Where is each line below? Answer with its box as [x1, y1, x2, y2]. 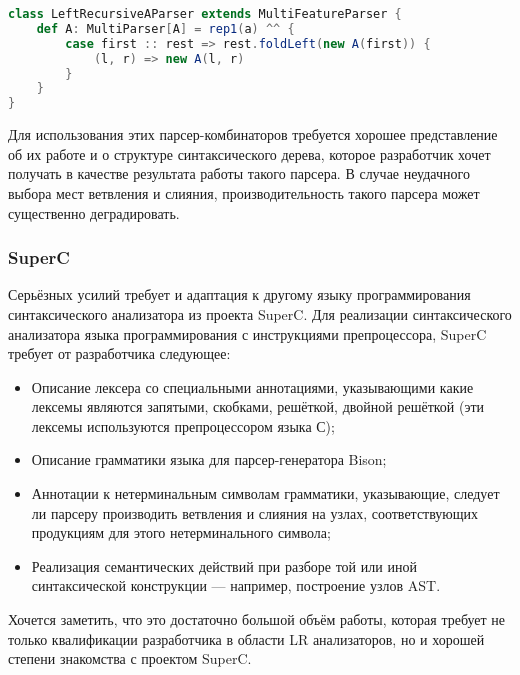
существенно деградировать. [8, 202, 180, 223]
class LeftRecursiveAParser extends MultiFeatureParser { [8, 7, 402, 21]
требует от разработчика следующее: [8, 343, 231, 364]
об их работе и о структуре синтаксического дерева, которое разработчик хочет [8, 143, 491, 164]
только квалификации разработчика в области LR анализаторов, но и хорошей [8, 628, 485, 649]
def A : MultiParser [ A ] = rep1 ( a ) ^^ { [36, 21, 295, 36]
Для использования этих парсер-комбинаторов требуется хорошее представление [8, 124, 498, 145]
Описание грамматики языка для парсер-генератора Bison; [31, 449, 387, 470]
